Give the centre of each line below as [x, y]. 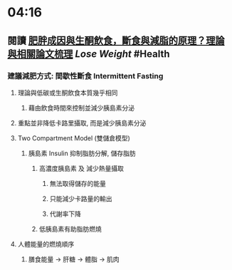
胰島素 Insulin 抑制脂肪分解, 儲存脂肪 [82, 153]
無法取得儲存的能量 [78, 183]
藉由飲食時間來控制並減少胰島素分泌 [81, 108]
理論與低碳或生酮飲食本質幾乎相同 [68, 93]
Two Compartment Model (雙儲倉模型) [74, 138]
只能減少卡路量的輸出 [81, 198]
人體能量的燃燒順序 [46, 244]
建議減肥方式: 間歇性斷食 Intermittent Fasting [85, 76]
